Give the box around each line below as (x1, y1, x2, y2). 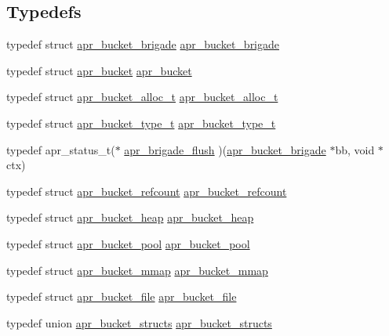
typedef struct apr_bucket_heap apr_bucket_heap (6, 209, 254, 226)
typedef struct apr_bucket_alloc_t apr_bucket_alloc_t (6, 89, 278, 105)
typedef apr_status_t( (6, 141, 115, 157)
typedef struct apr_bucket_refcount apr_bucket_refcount (6, 182, 287, 199)
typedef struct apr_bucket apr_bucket (6, 62, 192, 78)
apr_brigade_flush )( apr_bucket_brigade (124, 141, 326, 157)
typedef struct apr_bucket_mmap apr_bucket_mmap (6, 262, 268, 278)
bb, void (335, 141, 375, 157)
